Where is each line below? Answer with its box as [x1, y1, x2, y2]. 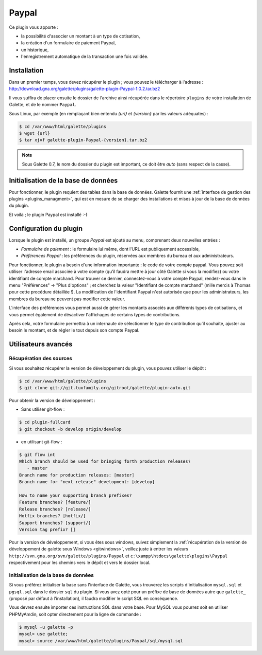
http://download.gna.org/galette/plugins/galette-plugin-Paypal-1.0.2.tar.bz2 [9, 86, 160, 92]
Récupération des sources [9, 355, 72, 362]
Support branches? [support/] [19, 520, 91, 526]
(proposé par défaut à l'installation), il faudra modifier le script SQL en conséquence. [9, 596, 179, 601]
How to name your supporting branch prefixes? [19, 492, 132, 498]
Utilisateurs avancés [9, 340, 73, 348]
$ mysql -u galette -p [19, 624, 73, 630]
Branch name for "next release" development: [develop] [19, 479, 155, 485]
